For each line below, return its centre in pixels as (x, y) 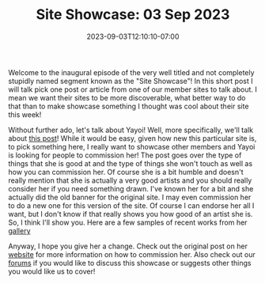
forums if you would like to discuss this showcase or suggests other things (130, 263)
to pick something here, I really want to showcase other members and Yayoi (132, 146)
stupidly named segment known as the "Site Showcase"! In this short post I (131, 81)
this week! (25, 114)
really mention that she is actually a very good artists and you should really (130, 180)
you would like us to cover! (52, 271)
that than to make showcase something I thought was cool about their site (129, 106)
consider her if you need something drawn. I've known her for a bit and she (131, 188)
